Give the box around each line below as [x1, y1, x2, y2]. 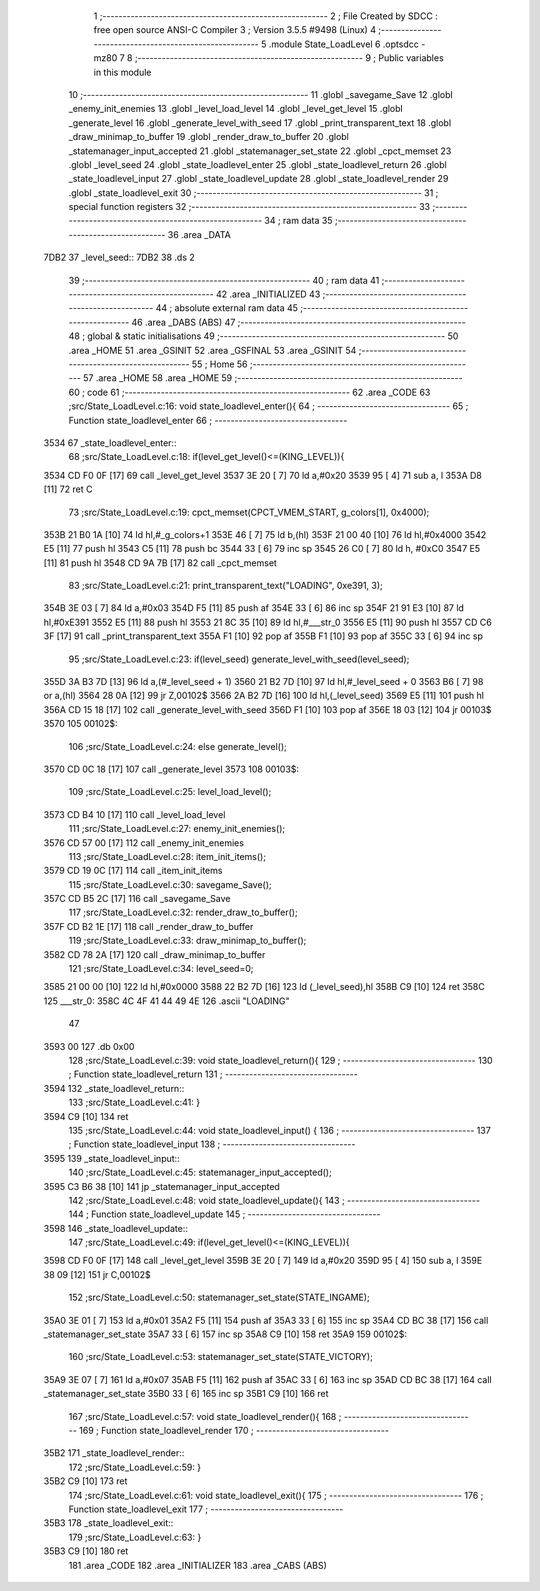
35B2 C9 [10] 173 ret [43, 1475, 128, 1487]
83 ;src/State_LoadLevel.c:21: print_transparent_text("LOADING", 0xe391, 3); [68, 580, 384, 592]
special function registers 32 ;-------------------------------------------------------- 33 [68, 201, 430, 213]
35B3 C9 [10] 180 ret [43, 1545, 129, 1557]
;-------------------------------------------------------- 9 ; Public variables [134, 52, 444, 64]
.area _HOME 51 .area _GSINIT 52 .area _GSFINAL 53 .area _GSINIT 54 [68, 344, 357, 356]
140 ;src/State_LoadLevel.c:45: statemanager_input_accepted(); [68, 1166, 332, 1179]
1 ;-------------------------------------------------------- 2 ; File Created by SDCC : [93, 10, 439, 22]
